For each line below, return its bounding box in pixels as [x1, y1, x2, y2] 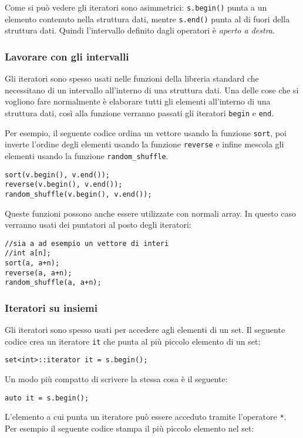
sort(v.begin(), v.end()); [5, 170, 110, 179]
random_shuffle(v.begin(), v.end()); [5, 190, 152, 198]
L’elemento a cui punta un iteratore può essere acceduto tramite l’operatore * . [5, 410, 287, 423]
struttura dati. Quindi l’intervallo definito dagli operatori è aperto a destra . [5, 24, 275, 36]
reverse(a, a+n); [5, 268, 72, 277]
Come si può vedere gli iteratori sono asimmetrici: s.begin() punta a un [5, 1, 267, 13]
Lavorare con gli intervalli [5, 49, 129, 63]
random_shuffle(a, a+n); [5, 278, 102, 287]
